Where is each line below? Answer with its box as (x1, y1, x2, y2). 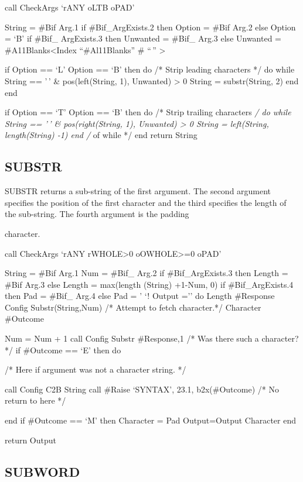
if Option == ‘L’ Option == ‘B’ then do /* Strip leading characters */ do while (5, 63, 295, 75)
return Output (5, 433, 57, 446)
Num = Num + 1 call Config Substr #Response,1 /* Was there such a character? (5, 332, 299, 345)
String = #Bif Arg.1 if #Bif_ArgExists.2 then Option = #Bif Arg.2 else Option (5, 20, 296, 33)
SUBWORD (5, 462, 80, 480)
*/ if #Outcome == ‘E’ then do (5, 343, 121, 356)
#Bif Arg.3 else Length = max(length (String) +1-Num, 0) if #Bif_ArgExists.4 (5, 278, 294, 290)
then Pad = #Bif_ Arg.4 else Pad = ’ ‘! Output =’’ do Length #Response (5, 290, 275, 302)
